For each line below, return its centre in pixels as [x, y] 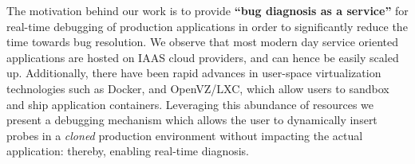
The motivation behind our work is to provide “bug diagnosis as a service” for [207, 10]
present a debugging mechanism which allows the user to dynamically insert [192, 120]
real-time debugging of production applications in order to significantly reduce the [207, 26]
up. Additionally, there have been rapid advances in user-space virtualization [194, 73]
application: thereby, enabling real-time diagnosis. [128, 151]
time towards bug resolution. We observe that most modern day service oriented [202, 42]
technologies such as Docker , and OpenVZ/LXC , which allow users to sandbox [198, 88]
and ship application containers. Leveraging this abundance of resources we [190, 104]
